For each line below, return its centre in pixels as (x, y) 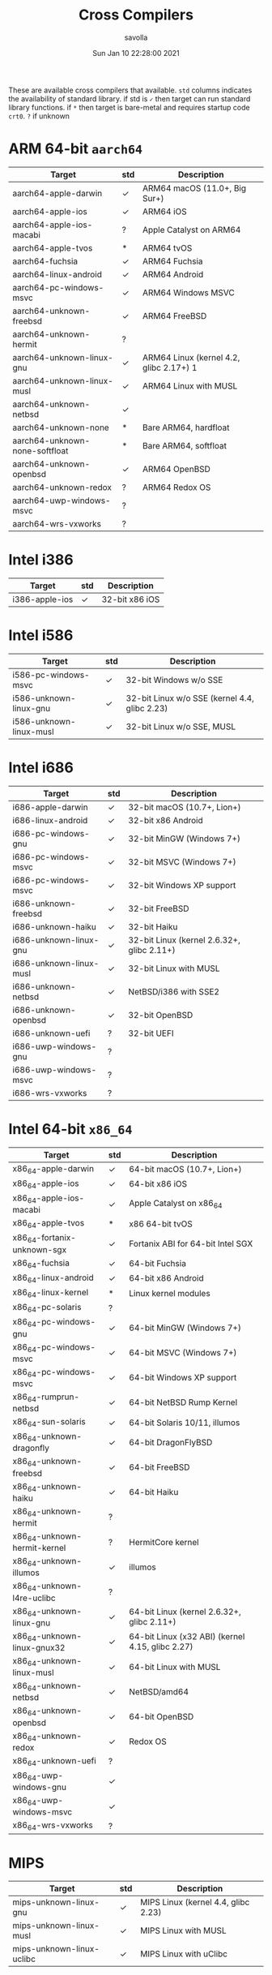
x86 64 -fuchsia (41, 1264)
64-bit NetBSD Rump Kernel (183, 1402)
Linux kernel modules (170, 1293)
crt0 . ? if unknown (39, 116)
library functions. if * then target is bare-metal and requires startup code (129, 107)
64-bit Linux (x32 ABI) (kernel (187, 1637)
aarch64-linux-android (57, 274)
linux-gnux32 (39, 1647)
